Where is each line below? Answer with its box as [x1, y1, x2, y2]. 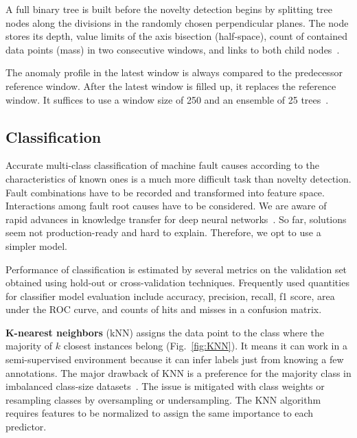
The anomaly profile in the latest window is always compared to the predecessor [5, 65, 343, 80]
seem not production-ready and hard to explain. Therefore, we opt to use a [5, 225, 321, 240]
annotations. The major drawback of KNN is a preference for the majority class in [5, 365, 352, 380]
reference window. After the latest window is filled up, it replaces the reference [5, 78, 336, 93]
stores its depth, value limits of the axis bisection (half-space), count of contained [5, 29, 347, 43]
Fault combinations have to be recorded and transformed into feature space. [5, 185, 325, 199]
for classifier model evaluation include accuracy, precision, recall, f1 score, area [5, 288, 335, 303]
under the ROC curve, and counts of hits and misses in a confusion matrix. [5, 302, 322, 316]
